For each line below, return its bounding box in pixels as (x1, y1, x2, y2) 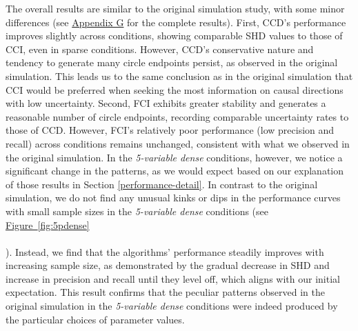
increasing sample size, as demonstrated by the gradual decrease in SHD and (6, 258, 330, 272)
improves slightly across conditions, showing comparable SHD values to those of (6, 28, 343, 43)
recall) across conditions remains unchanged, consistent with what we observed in (6, 136, 350, 150)
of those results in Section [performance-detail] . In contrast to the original (6, 177, 318, 191)
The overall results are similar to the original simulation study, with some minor (6, 1, 345, 15)
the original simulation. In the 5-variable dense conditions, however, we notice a (6, 150, 343, 164)
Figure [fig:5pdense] (6, 217, 90, 232)
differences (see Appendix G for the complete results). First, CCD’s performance (6, 14, 346, 29)
